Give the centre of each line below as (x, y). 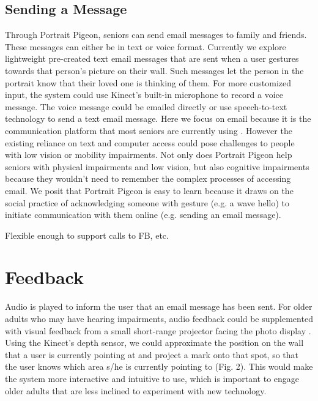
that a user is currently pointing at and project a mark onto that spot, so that (152, 354)
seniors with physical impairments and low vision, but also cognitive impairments (157, 166)
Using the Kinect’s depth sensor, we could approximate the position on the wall (154, 343)
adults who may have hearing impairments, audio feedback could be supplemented (159, 319)
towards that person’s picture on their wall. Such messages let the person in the (154, 70)
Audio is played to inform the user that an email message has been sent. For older (159, 306)
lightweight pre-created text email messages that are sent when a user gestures (152, 58)
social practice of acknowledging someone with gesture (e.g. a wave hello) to (147, 202)
